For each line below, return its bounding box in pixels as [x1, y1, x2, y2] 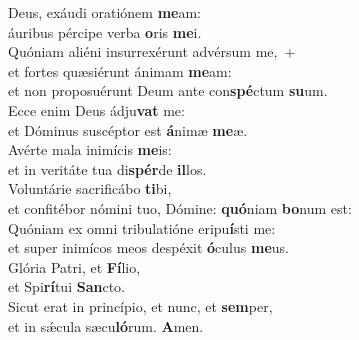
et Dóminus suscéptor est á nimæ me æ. [8, 119, 248, 140]
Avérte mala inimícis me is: [8, 139, 172, 160]
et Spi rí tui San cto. [8, 276, 125, 297]
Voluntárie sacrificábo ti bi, [8, 178, 172, 199]
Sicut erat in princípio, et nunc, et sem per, [8, 295, 273, 316]
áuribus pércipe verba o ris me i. [8, 21, 202, 42]
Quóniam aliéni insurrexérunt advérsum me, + [8, 41, 296, 62]
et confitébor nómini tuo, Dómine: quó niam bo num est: [8, 197, 352, 218]
